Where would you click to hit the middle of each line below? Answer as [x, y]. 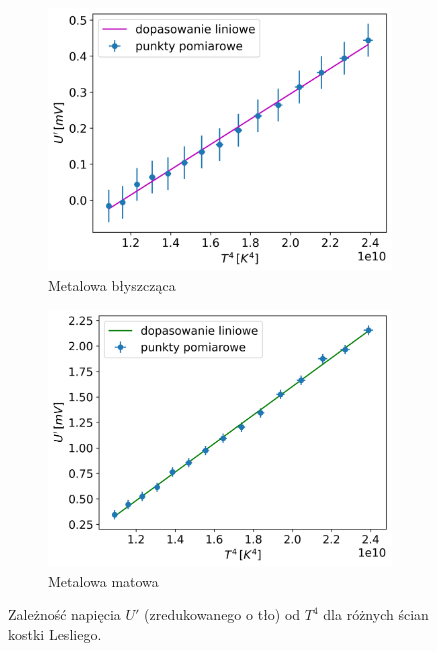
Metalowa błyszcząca [112, 284]
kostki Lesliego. [55, 634]
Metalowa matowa [103, 580]
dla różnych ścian [376, 614]
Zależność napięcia [64, 614]
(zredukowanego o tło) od [222, 614]
